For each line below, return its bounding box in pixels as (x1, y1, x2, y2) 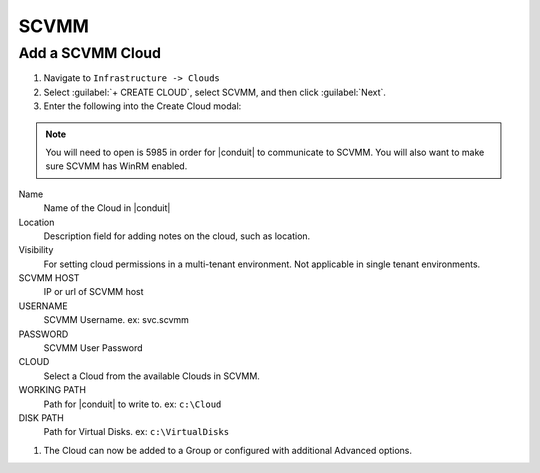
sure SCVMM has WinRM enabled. (45, 160, 188, 172)
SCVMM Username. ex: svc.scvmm (43, 314, 190, 326)
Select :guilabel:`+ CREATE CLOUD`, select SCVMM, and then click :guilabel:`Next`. (43, 86, 387, 98)
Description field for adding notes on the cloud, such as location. (43, 230, 311, 242)
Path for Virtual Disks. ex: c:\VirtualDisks (43, 426, 230, 438)
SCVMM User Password (43, 342, 144, 354)
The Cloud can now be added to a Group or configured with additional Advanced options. (43, 444, 413, 456)
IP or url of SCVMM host (43, 286, 144, 298)
